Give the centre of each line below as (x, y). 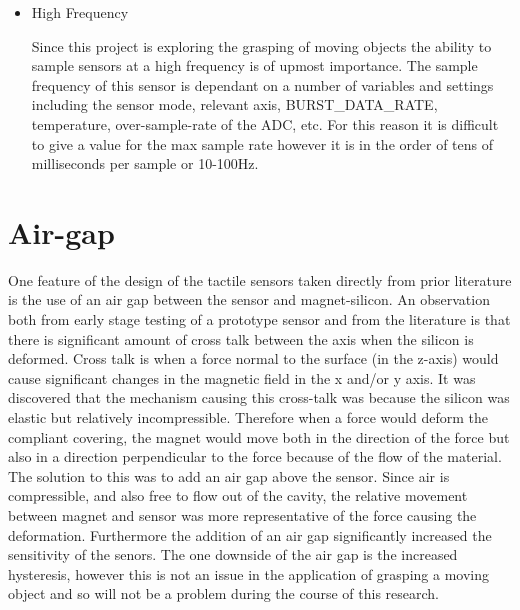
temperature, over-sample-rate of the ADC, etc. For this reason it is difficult (265, 123)
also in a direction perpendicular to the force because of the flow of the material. (255, 456)
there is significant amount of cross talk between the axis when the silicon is (241, 338)
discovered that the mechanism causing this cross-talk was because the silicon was (259, 397)
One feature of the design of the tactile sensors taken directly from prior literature (260, 279)
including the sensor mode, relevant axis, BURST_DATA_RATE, (234, 104)
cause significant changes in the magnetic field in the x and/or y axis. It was (242, 377)
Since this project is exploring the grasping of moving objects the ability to (261, 45)
